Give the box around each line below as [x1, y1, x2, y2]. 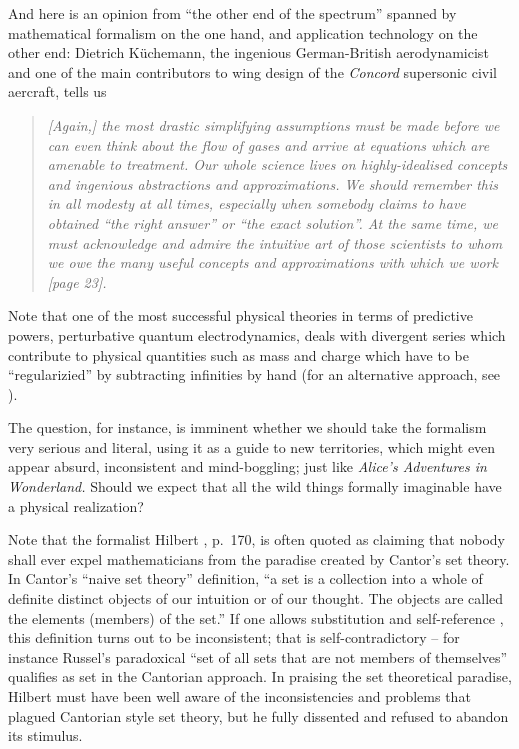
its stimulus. [8, 725, 83, 746]
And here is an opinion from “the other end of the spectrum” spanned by [8, 3, 457, 23]
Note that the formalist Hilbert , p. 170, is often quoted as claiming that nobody [8, 529, 505, 550]
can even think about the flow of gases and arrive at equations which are [47, 134, 490, 155]
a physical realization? [8, 495, 144, 516]
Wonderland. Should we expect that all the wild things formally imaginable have [8, 476, 502, 497]
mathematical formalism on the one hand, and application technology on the [8, 22, 478, 43]
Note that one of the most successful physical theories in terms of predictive [8, 305, 473, 326]
